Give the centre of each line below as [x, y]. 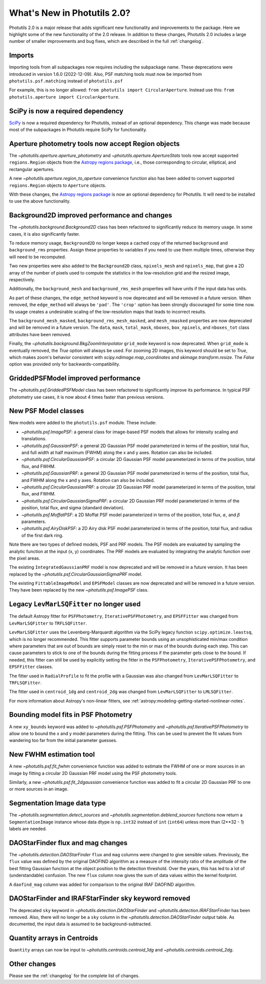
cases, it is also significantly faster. [45, 234]
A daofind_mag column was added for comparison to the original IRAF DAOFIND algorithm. [102, 884]
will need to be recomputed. [38, 257]
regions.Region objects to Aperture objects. [58, 185]
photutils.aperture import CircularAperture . [65, 97]
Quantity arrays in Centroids [54, 938]
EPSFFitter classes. [31, 667]
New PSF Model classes [47, 411]
